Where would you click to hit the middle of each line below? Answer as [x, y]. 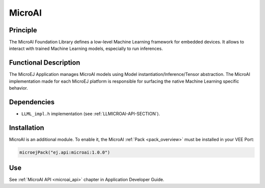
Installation [26, 128]
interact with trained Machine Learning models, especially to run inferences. [86, 48]
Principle [23, 30]
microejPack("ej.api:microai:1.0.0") [65, 152]
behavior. [18, 88]
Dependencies [32, 102]
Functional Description [45, 63]
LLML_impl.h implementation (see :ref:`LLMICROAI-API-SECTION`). [91, 114]
